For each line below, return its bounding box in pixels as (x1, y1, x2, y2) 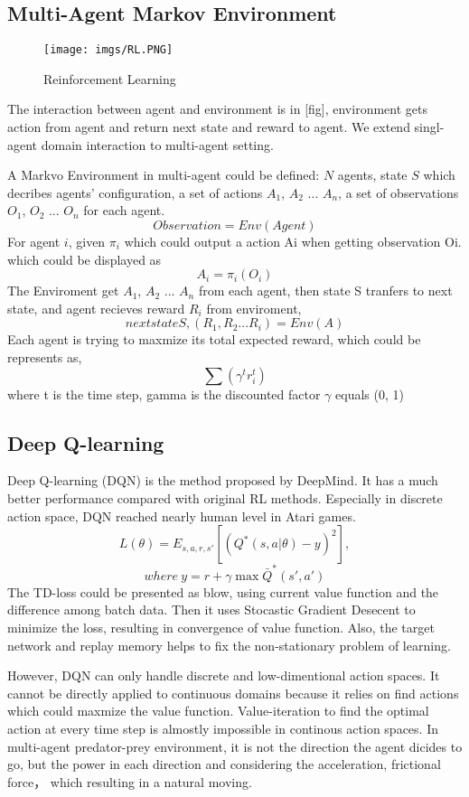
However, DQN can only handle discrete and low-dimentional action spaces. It (7, 666, 440, 685)
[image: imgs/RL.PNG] (43, 43, 174, 57)
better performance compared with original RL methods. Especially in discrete (7, 488, 443, 507)
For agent (7, 232, 61, 251)
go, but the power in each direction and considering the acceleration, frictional (7, 755, 441, 774)
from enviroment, (206, 298, 302, 317)
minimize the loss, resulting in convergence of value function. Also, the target (7, 618, 435, 637)
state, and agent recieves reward (7, 298, 185, 317)
